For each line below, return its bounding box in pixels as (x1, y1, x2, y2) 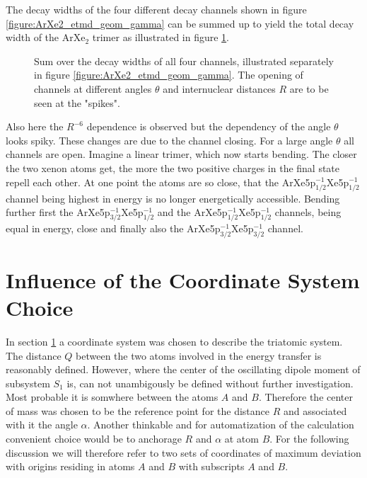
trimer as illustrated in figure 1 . (92, 30, 230, 45)
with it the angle (6, 417, 78, 432)
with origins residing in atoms (6, 459, 135, 474)
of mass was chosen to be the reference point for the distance (6, 403, 270, 418)
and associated (283, 403, 347, 418)
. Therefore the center (258, 389, 353, 404)
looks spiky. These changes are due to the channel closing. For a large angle (6, 132, 333, 147)
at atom (224, 431, 259, 446)
